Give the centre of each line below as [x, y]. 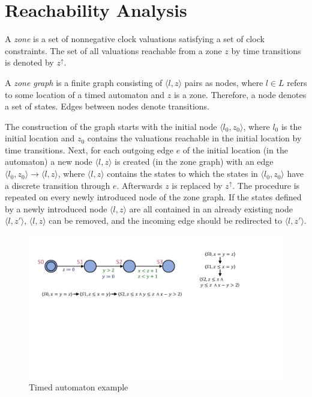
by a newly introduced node [56, 208]
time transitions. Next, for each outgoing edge [89, 149]
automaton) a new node [49, 162]
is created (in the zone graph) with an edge [194, 162]
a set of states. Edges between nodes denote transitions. [107, 106]
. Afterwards [139, 185]
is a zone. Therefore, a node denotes [240, 94]
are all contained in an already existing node [211, 208]
